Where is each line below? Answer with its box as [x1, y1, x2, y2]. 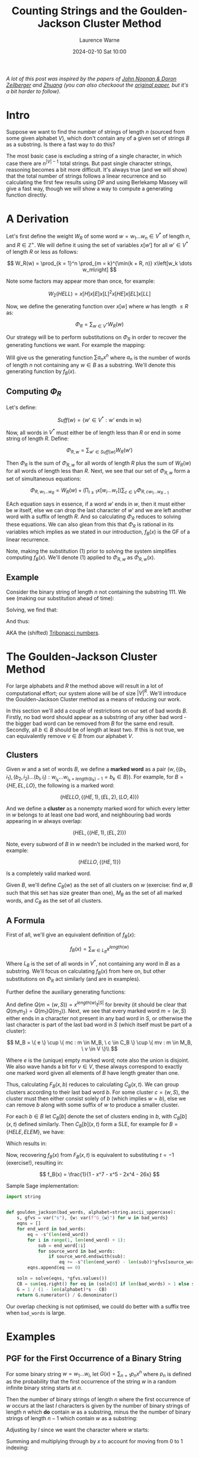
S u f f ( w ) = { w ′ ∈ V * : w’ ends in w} [57, 415, 142, 423]
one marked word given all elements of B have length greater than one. [6, 1070, 179, 1077]
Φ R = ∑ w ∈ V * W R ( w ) [75, 321, 124, 329]
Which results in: [6, 1140, 47, 1147]
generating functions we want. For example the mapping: [6, 341, 146, 348]
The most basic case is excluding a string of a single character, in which [6, 152, 182, 159]
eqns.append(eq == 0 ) [27, 1264, 81, 1271]
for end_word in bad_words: [17, 1226, 86, 1232]
